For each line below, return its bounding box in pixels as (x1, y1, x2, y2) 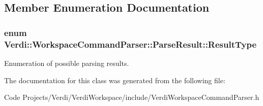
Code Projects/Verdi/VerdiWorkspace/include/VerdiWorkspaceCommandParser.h (4, 92, 259, 102)
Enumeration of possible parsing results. (4, 57, 129, 68)
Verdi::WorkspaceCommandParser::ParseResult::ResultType (4, 38, 257, 50)
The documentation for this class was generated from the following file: (4, 75, 225, 85)
